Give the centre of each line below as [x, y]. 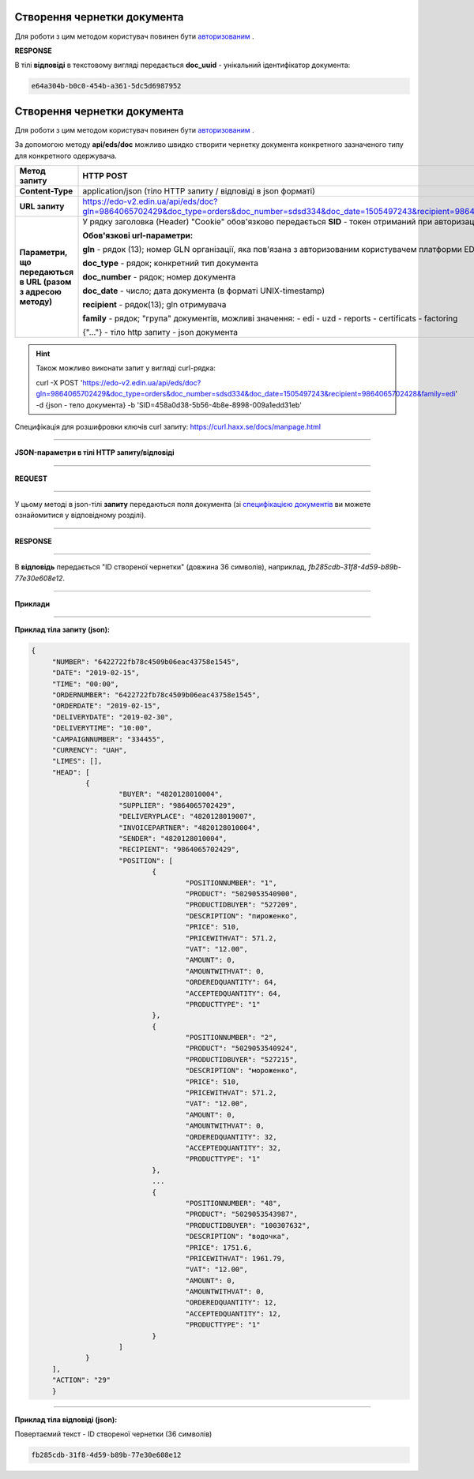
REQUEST [31, 479]
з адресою [41, 291]
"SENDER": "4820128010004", [173, 839]
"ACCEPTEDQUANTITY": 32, [233, 1148]
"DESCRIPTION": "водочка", [237, 1237]
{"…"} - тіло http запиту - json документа [160, 332]
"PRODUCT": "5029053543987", [242, 1214]
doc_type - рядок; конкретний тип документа [170, 263]
